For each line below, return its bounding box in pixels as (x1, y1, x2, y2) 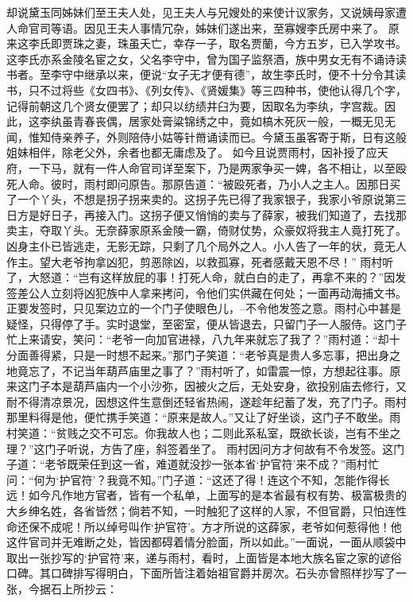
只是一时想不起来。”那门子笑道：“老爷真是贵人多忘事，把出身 (72, 347, 390, 363)
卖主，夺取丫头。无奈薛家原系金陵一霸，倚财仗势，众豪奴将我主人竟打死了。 (6, 222, 407, 239)
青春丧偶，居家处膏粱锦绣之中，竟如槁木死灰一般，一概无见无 (72, 113, 396, 130)
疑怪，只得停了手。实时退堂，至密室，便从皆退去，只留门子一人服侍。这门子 (6, 315, 407, 332)
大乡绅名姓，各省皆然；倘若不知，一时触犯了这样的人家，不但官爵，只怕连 (6, 503, 396, 518)
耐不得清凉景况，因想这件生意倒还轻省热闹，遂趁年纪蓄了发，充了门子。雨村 (6, 393, 407, 410)
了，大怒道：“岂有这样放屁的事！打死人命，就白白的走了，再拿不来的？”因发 (6, 269, 407, 285)
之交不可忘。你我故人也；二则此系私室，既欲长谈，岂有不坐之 (78, 425, 401, 441)
